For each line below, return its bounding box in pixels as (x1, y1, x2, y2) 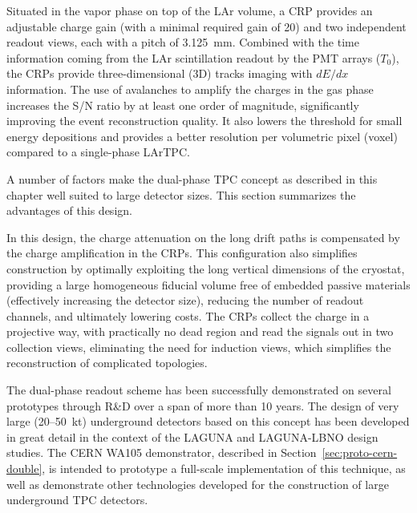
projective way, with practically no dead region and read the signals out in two (6, 323, 394, 340)
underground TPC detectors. (6, 491, 148, 508)
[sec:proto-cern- (322, 444, 398, 461)
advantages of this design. (6, 202, 132, 219)
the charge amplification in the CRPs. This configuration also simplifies (6, 244, 358, 261)
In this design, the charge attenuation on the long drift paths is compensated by (6, 228, 400, 245)
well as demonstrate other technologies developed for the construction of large (6, 475, 389, 492)
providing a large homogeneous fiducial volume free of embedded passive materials (6, 276, 411, 293)
